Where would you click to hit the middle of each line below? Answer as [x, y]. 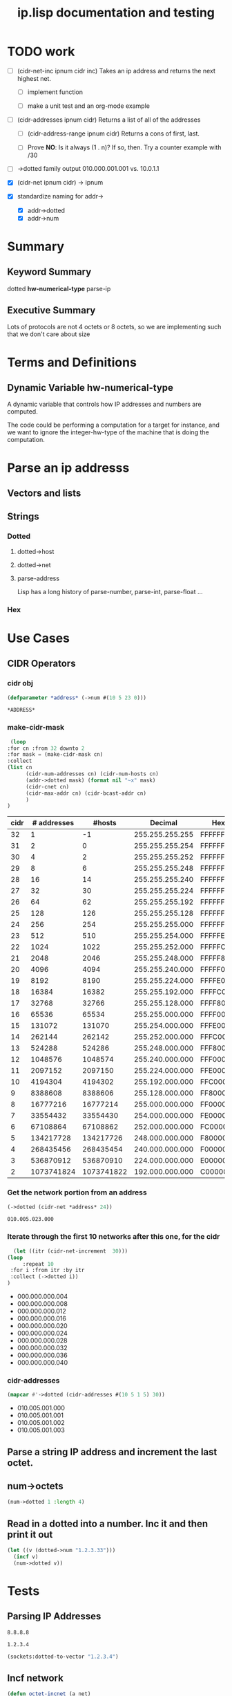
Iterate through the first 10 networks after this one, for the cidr [114, 1237]
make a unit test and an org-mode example [89, 106]
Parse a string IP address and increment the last [112, 1451]
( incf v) [26, 1557]
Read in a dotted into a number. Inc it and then [108, 1523]
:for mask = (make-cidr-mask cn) [55, 755]
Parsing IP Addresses [54, 1616]
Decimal [164, 823]
